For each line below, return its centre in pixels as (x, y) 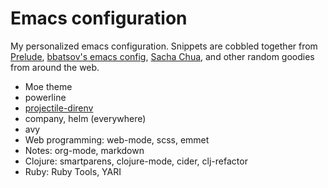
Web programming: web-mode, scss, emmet (117, 139)
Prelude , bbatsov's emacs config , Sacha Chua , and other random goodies (162, 56)
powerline (45, 97)
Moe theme (48, 86)
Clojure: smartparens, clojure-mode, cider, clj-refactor (136, 161)
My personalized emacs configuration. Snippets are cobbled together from (164, 46)
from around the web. (55, 67)
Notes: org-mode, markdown (84, 150)
